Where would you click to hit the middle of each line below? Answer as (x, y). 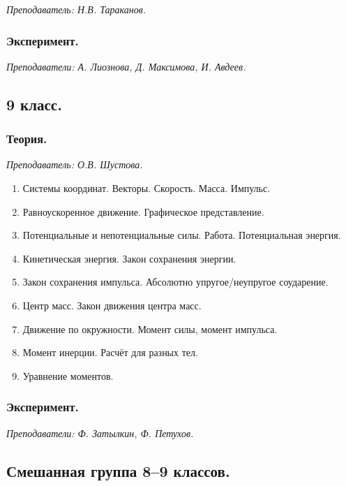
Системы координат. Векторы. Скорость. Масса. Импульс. (146, 188)
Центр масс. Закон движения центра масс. (112, 305)
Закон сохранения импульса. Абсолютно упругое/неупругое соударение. (175, 282)
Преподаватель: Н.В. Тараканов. (76, 9)
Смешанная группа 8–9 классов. (118, 470)
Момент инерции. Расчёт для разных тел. (110, 352)
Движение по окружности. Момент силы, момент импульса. (150, 329)
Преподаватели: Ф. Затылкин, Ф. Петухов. (100, 433)
